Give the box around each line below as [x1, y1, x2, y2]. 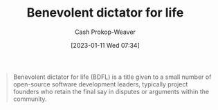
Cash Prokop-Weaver [74, 28, 136, 36]
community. [12, 95, 47, 103]
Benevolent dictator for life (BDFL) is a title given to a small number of [12, 73, 212, 81]
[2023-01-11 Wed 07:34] [71, 41, 140, 49]
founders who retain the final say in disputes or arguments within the [12, 87, 209, 95]
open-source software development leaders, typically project [12, 80, 188, 88]
